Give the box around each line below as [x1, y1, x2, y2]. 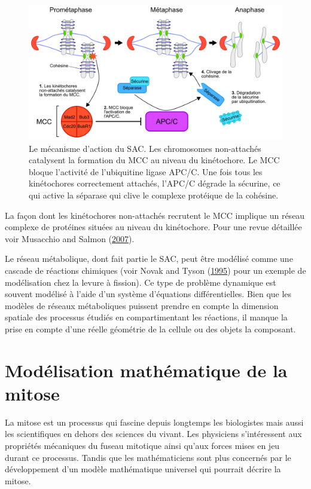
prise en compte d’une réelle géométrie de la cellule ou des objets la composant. [5, 322, 296, 335]
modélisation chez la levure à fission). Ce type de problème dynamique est [5, 276, 276, 288]
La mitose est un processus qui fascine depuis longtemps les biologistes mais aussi [5, 415, 304, 428]
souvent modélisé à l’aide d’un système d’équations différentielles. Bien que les [5, 288, 292, 300]
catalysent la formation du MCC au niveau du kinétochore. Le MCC [29, 154, 280, 166]
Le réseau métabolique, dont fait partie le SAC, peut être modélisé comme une [5, 252, 293, 265]
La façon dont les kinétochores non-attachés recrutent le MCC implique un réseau [5, 209, 305, 221]
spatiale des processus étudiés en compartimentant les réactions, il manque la [5, 311, 288, 323]
